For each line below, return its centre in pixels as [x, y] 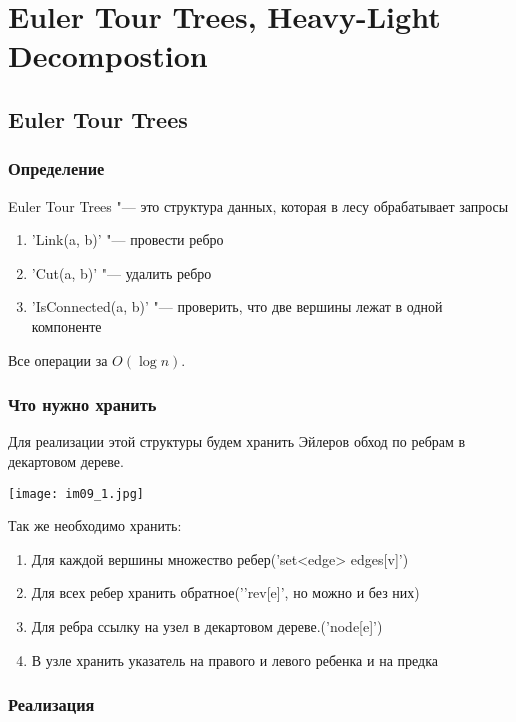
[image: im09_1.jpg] [76, 493]
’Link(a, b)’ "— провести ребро [127, 239]
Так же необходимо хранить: [95, 525]
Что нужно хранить [82, 404]
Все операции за [58, 359]
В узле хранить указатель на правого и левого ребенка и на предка [234, 659]
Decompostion [108, 55]
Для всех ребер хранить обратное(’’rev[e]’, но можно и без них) [225, 592]
